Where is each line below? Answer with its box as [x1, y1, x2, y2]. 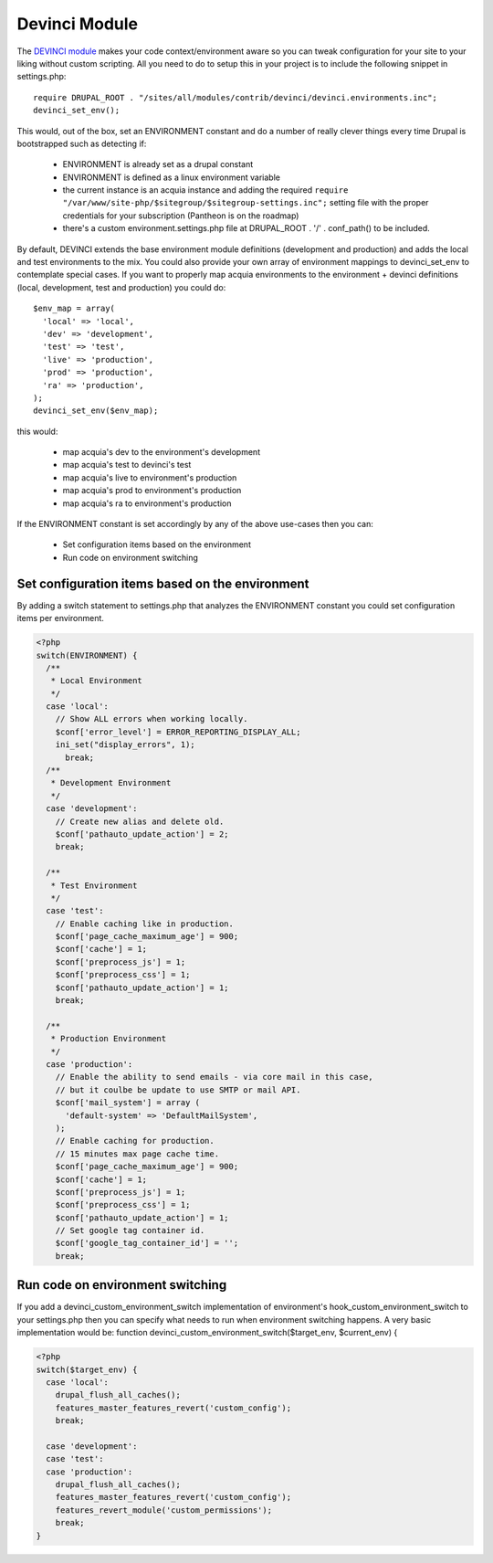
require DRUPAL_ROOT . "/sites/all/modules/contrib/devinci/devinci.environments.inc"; [33, 92, 438, 102]
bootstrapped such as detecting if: [16, 138, 147, 149]
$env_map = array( [33, 303, 116, 314]
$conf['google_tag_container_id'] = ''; [55, 1238, 239, 1249]
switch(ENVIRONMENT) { [36, 649, 138, 660]
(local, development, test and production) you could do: [16, 281, 226, 292]
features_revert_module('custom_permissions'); [55, 1505, 273, 1515]
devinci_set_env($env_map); [33, 406, 159, 416]
